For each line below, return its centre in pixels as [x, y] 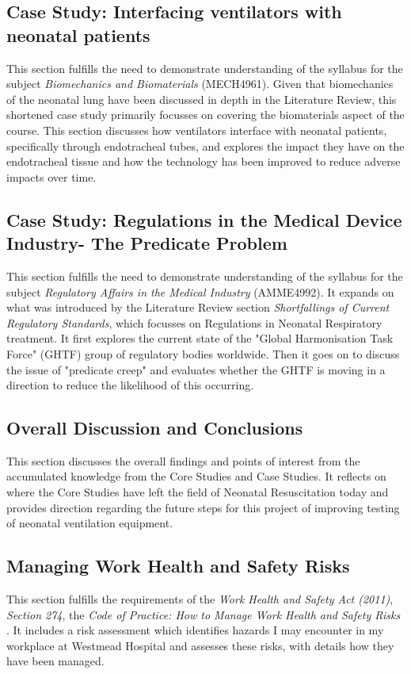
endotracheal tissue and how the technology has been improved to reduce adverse [204, 161]
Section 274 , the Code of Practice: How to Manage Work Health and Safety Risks [204, 614]
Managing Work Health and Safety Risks [178, 566]
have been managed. [55, 661]
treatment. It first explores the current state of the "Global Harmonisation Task [200, 338]
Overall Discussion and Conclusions [155, 428]
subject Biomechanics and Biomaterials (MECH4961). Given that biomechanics [200, 84]
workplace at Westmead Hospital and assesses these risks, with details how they [200, 645]
